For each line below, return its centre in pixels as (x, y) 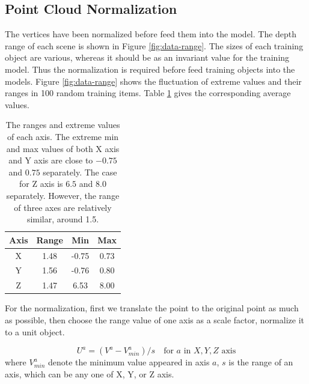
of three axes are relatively (63, 207)
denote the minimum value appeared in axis (129, 362)
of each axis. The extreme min (63, 136)
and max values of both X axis (63, 148)
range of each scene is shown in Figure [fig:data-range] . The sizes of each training (154, 45)
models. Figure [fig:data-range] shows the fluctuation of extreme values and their (153, 81)
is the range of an (261, 362)
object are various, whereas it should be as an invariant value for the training (147, 57)
